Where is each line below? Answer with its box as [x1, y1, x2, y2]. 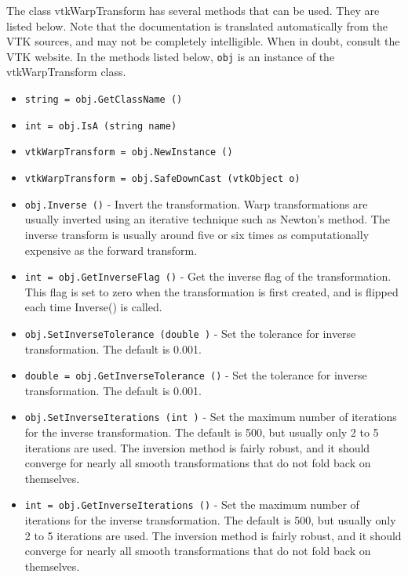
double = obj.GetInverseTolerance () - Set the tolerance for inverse [24, 367, 367, 383]
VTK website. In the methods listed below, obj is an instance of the [6, 48, 335, 64]
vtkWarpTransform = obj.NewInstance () [24, 147, 233, 158]
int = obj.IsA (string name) [24, 120, 177, 132]
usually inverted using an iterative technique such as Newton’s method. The [24, 211, 390, 227]
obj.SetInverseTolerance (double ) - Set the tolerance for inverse [24, 325, 356, 341]
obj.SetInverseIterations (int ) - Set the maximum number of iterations [24, 408, 397, 425]
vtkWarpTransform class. [6, 64, 126, 80]
